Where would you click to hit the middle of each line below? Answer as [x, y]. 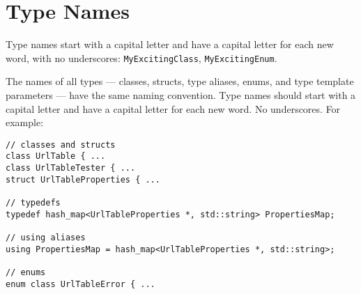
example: [25, 122]
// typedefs [33, 203]
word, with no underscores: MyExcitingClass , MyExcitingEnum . [141, 57]
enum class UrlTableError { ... [80, 284]
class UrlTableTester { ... [71, 168]
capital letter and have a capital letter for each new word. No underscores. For [173, 108]
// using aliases [46, 238]
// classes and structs [61, 145]
